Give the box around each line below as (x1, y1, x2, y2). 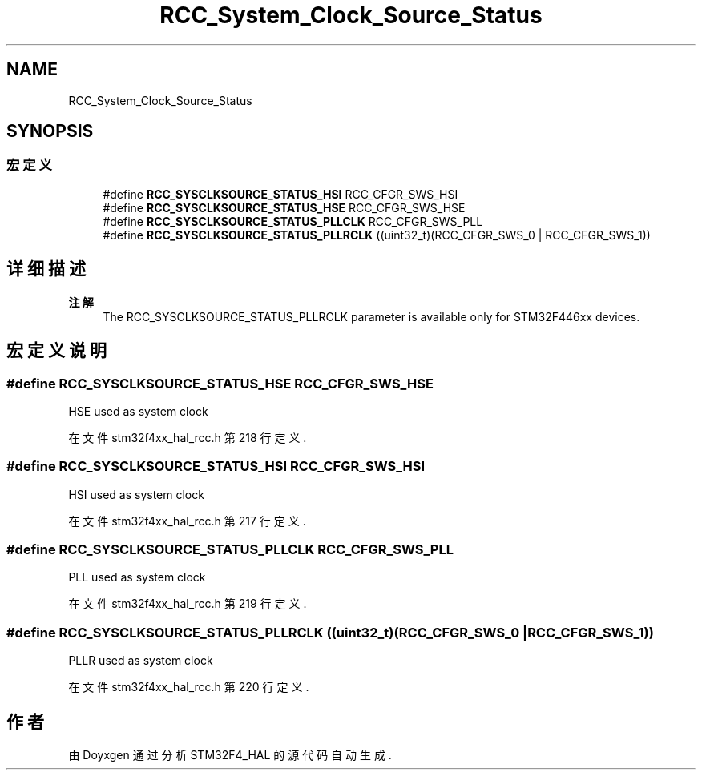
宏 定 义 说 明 (6, 340, 107, 361)
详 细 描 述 (6, 259, 86, 279)
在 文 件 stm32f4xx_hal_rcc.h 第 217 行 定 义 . (68, 513, 306, 528)
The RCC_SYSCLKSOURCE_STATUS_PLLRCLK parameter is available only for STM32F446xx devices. (103, 309, 640, 324)
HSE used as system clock (68, 404, 208, 418)
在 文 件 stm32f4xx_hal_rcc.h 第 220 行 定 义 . (68, 680, 309, 694)
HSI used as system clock (68, 487, 204, 501)
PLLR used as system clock (68, 653, 213, 668)
